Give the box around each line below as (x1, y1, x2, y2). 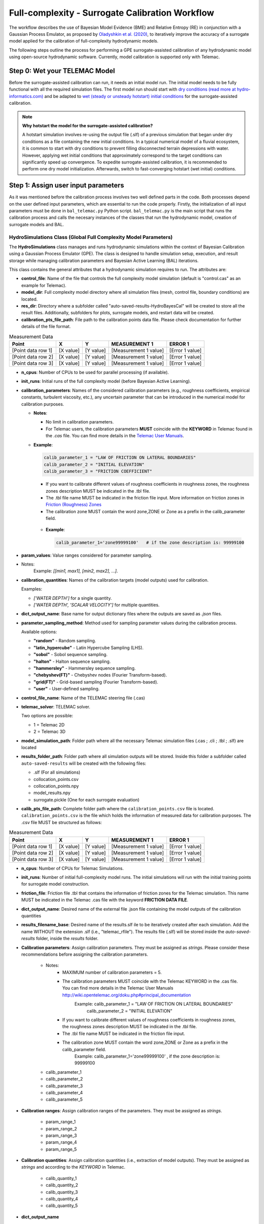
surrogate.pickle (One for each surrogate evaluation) (33, 797, 140, 802)
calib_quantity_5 (45, 1202, 78, 1209)
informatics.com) (9, 93, 44, 99)
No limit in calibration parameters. (45, 419, 114, 425)
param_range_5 (45, 1146, 77, 1152)
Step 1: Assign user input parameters (9, 181, 124, 189)
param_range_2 (45, 1126, 77, 1131)
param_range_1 (45, 1119, 76, 1125)
